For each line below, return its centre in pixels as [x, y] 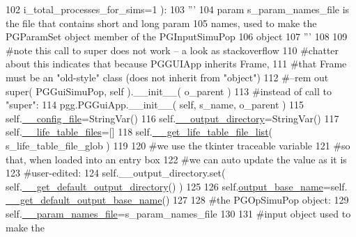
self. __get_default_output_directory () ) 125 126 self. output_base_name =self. [177, 186]
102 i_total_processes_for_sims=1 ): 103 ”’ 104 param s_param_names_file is [178, 9]
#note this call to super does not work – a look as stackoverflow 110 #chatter [172, 50]
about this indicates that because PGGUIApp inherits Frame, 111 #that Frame [176, 64]
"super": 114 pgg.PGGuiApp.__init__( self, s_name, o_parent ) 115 [155, 105]
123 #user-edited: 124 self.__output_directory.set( [116, 173]
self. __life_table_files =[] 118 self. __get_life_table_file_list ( [139, 132]
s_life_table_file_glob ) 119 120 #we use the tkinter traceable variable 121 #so [178, 145]
